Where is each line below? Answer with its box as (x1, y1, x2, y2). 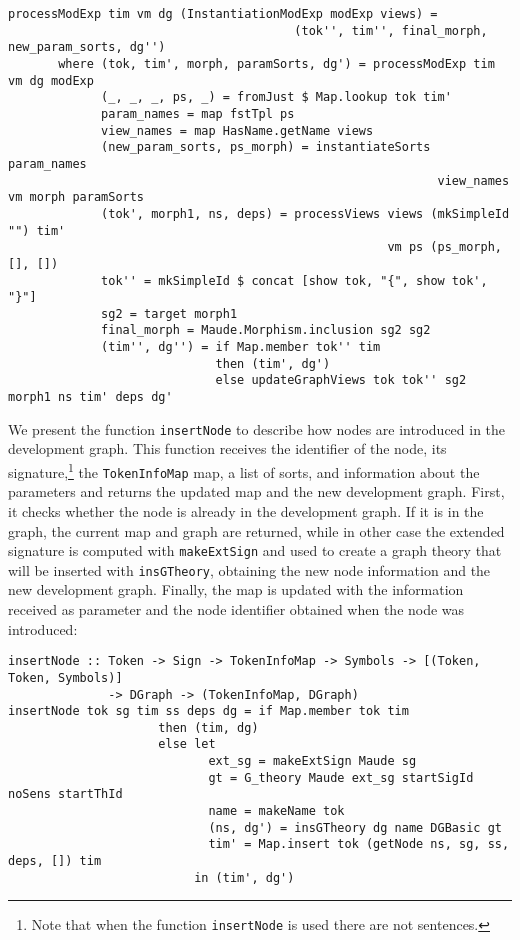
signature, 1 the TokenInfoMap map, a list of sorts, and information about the (8, 459, 480, 482)
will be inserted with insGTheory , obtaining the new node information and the (8, 559, 491, 580)
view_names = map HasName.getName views (101, 123, 374, 138)
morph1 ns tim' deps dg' (8, 390, 173, 405)
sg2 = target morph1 (101, 306, 238, 321)
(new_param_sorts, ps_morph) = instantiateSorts (101, 140, 431, 155)
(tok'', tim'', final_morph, (294, 23, 488, 38)
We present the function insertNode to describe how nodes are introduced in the (8, 418, 506, 439)
